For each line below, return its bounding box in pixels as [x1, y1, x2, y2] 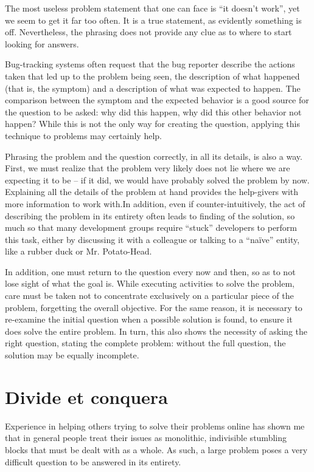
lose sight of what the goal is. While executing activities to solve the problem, [5, 277, 295, 290]
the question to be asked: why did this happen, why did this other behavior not [5, 105, 302, 118]
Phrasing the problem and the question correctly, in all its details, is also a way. [5, 149, 302, 162]
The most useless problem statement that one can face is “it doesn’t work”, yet [5, 2, 300, 14]
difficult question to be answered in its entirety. [5, 455, 181, 468]
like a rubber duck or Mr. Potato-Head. [5, 245, 152, 258]
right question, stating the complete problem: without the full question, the [5, 337, 286, 349]
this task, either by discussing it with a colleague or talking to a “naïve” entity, [5, 233, 300, 245]
